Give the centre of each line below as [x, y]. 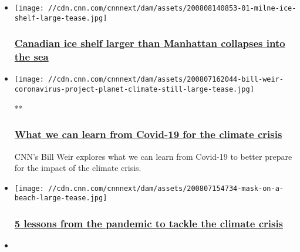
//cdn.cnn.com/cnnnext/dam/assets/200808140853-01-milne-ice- [172, 8]
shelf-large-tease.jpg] [61, 18]
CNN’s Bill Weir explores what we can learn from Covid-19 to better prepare [153, 156]
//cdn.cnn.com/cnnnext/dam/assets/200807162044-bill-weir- [166, 80]
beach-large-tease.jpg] [61, 198]
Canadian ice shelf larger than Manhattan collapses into [150, 43]
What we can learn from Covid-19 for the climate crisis [148, 134]
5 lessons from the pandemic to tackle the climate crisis [149, 223]
